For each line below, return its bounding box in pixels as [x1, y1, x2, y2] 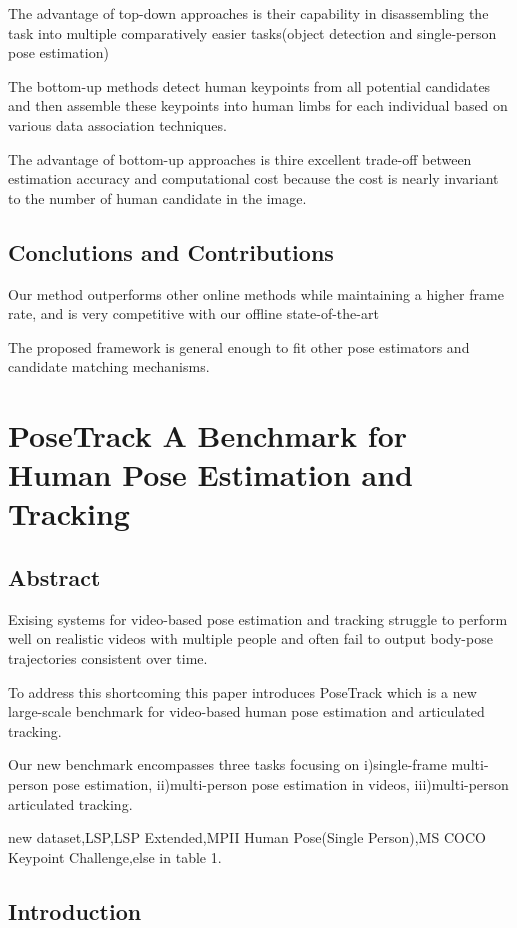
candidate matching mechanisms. [8, 356, 210, 377]
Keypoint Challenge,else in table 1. [8, 846, 222, 867]
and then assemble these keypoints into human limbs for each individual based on [8, 95, 508, 116]
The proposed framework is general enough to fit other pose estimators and [8, 336, 470, 357]
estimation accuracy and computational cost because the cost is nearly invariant [8, 168, 499, 189]
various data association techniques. [8, 114, 227, 135]
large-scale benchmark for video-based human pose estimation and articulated [8, 701, 485, 722]
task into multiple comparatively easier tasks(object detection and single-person [8, 22, 497, 43]
